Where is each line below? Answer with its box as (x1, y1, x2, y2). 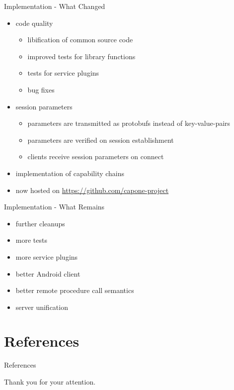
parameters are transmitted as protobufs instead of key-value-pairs (27, 118, 231, 128)
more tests (15, 235, 47, 245)
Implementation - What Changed (4, 1, 105, 11)
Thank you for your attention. (4, 377, 96, 387)
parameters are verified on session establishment (27, 134, 174, 145)
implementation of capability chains (15, 168, 125, 178)
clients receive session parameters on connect (27, 151, 164, 162)
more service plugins (15, 251, 78, 262)
